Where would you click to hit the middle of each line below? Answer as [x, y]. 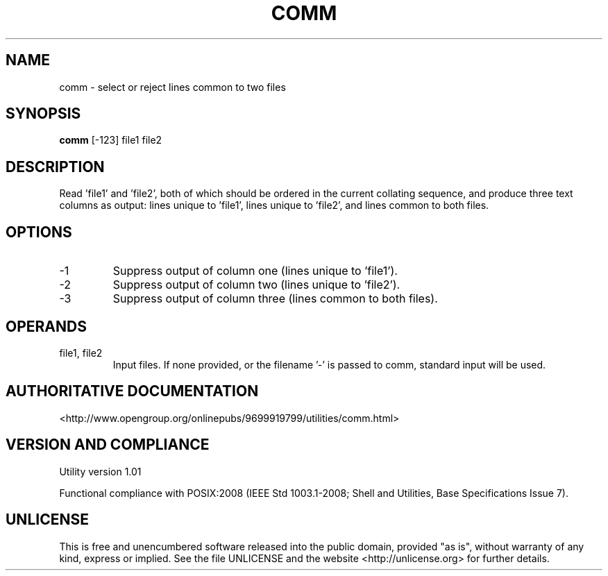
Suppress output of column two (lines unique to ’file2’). [256, 285]
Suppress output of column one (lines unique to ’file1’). [255, 271]
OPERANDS [46, 326]
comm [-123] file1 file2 [111, 140]
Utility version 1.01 [100, 471]
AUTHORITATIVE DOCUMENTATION [132, 391]
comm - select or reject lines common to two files [172, 87]
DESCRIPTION [55, 167]
